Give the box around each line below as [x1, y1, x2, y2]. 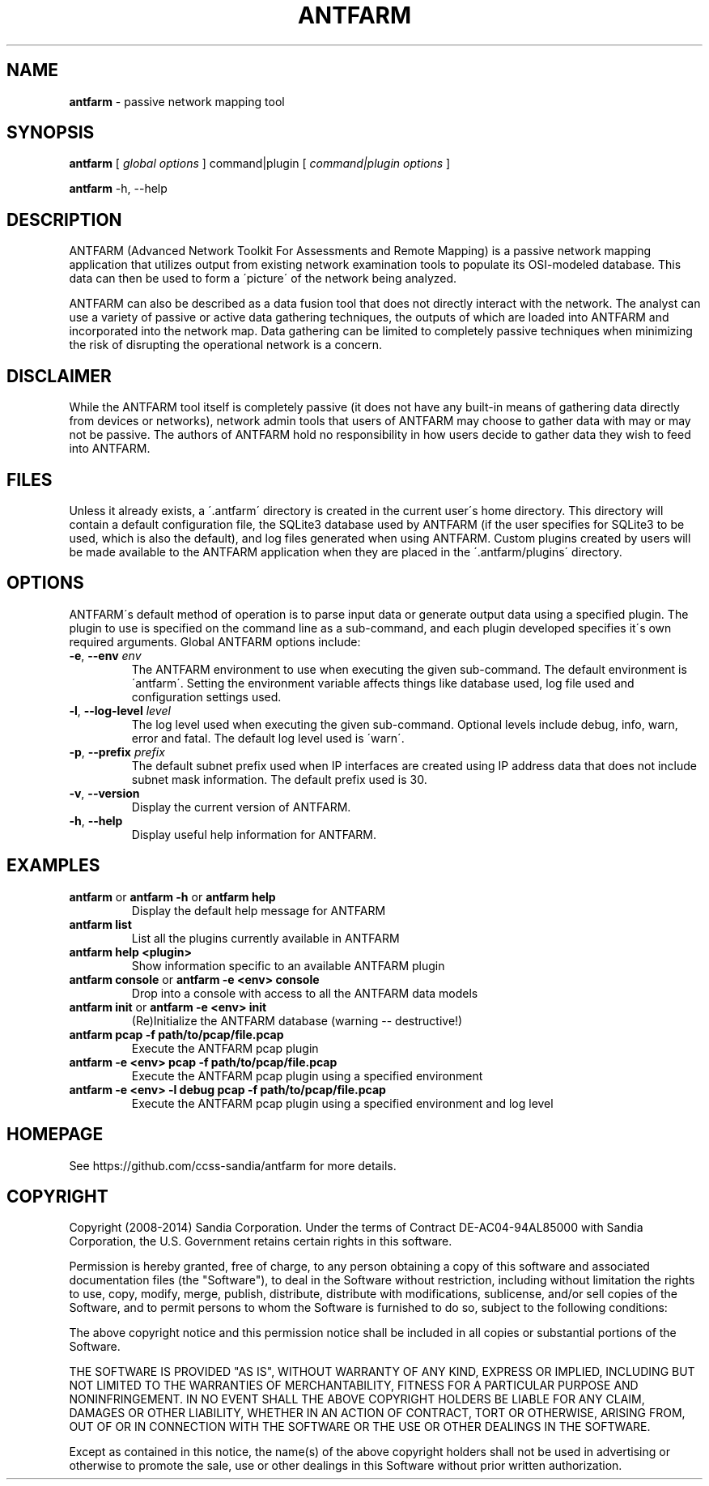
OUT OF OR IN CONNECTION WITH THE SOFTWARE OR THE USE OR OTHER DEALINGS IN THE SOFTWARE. [69, 1420, 651, 1434]
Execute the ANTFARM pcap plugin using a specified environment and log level [131, 1096, 554, 1110]
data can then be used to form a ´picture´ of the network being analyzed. [69, 271, 457, 286]
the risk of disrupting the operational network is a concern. [69, 338, 383, 352]
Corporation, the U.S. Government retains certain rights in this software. [69, 1234, 452, 1249]
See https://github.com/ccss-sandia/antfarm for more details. [69, 1158, 397, 1173]
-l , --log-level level [69, 703, 171, 717]
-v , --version [69, 786, 140, 800]
